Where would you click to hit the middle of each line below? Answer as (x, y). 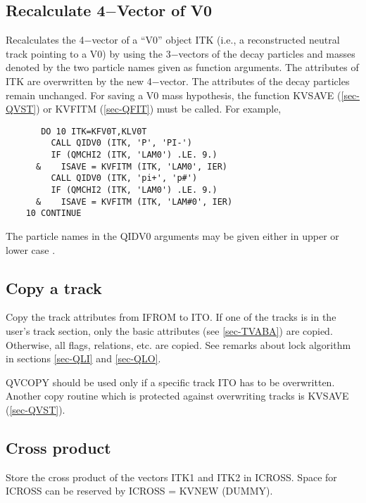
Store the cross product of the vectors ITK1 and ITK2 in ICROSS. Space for (171, 477)
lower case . (31, 249)
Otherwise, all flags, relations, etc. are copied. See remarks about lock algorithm (178, 344)
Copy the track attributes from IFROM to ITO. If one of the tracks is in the (171, 317)
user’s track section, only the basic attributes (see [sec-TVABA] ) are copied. (169, 331)
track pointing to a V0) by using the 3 (88, 53)
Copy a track (54, 287)
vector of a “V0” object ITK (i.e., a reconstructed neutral (216, 40)
